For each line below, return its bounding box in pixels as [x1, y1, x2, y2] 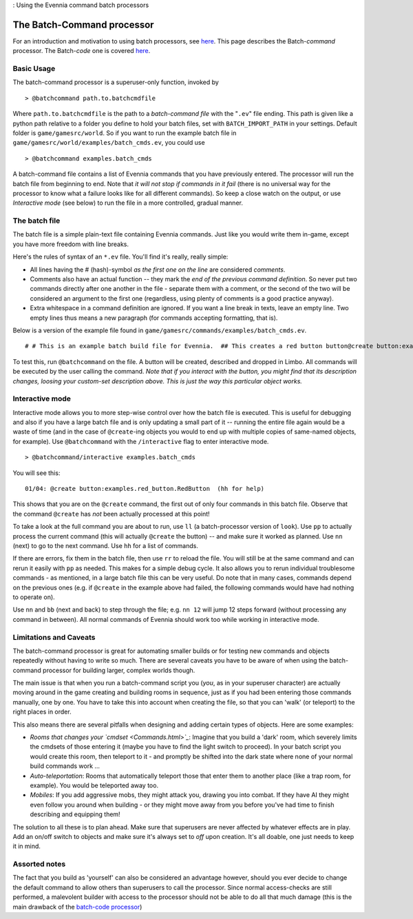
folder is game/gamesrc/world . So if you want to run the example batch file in [12, 129, 237, 137]
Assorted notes [12, 859, 66, 869]
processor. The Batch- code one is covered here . [12, 47, 151, 55]
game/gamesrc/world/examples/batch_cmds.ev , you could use [12, 139, 206, 147]
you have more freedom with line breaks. [12, 240, 129, 248]
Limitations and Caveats [12, 632, 96, 642]
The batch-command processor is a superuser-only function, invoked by [12, 78, 220, 86]
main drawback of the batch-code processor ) [12, 902, 142, 911]
